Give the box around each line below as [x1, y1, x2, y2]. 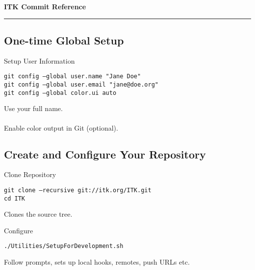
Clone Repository [4, 169, 56, 180]
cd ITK [4, 195, 25, 202]
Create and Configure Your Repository [4, 146, 206, 161]
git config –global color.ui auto [4, 89, 117, 96]
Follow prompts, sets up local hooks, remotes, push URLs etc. [4, 257, 190, 267]
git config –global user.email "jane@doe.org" [4, 81, 158, 89]
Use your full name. [4, 103, 63, 113]
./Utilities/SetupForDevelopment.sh [4, 243, 124, 250]
